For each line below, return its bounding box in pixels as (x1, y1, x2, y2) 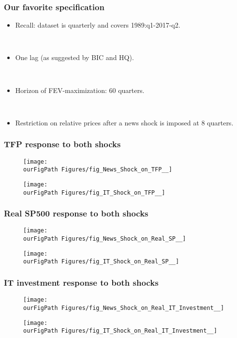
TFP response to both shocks (4, 138, 121, 150)
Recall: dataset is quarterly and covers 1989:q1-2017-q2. (15, 20, 180, 30)
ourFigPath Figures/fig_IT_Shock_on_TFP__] (23, 189, 165, 196)
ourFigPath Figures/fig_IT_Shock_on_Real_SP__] (23, 258, 179, 265)
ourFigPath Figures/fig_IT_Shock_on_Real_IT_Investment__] (23, 327, 217, 335)
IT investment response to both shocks (4, 276, 159, 288)
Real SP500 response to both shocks (4, 207, 148, 219)
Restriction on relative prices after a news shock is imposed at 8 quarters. (15, 117, 234, 127)
